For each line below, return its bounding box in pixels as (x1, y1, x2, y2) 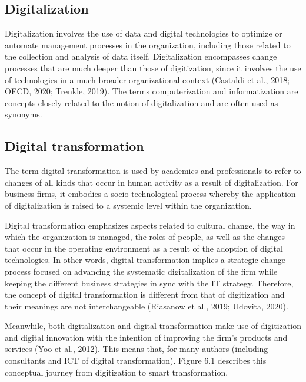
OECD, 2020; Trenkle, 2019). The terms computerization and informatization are (5, 85, 298, 97)
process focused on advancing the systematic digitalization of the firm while (5, 265, 278, 277)
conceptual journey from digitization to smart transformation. (5, 365, 228, 378)
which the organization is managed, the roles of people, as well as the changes (5, 230, 285, 243)
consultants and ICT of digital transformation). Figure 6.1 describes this (5, 354, 267, 367)
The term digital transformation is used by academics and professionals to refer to (5, 164, 301, 177)
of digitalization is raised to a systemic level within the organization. (5, 199, 252, 211)
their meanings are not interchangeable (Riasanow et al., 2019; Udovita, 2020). (5, 299, 288, 312)
